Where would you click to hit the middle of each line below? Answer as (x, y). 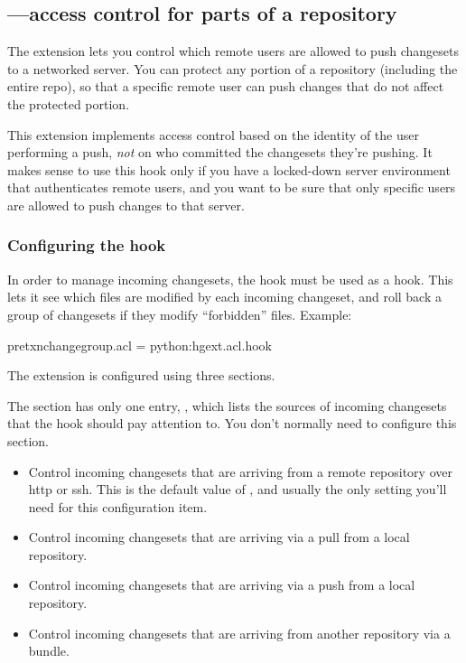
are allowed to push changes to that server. (126, 205)
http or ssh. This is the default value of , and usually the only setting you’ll (238, 489)
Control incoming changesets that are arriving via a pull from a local (219, 537)
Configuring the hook (87, 245)
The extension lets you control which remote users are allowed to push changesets (233, 51)
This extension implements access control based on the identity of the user (213, 134)
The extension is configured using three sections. (141, 375)
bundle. (49, 651)
